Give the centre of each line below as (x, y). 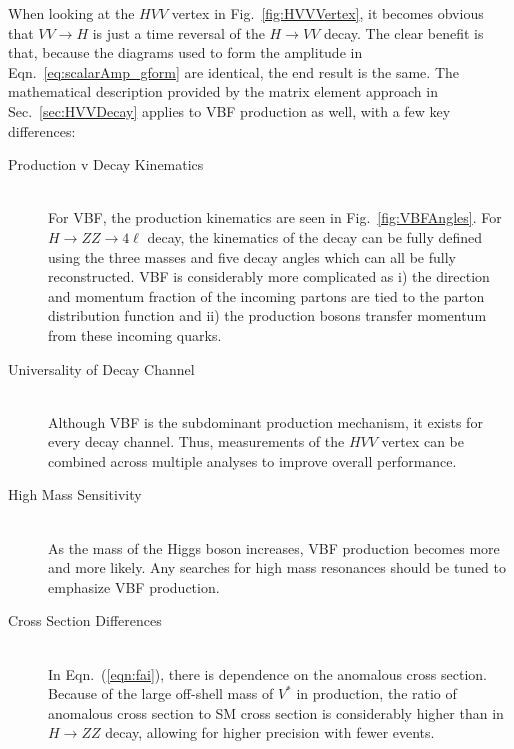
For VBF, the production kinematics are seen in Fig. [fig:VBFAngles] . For (275, 217)
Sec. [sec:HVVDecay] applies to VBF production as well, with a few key (229, 110)
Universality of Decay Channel (101, 368)
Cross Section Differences (85, 620)
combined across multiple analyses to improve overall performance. (252, 460)
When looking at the (71, 13)
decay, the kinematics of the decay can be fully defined (315, 236)
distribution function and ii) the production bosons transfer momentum (267, 315)
